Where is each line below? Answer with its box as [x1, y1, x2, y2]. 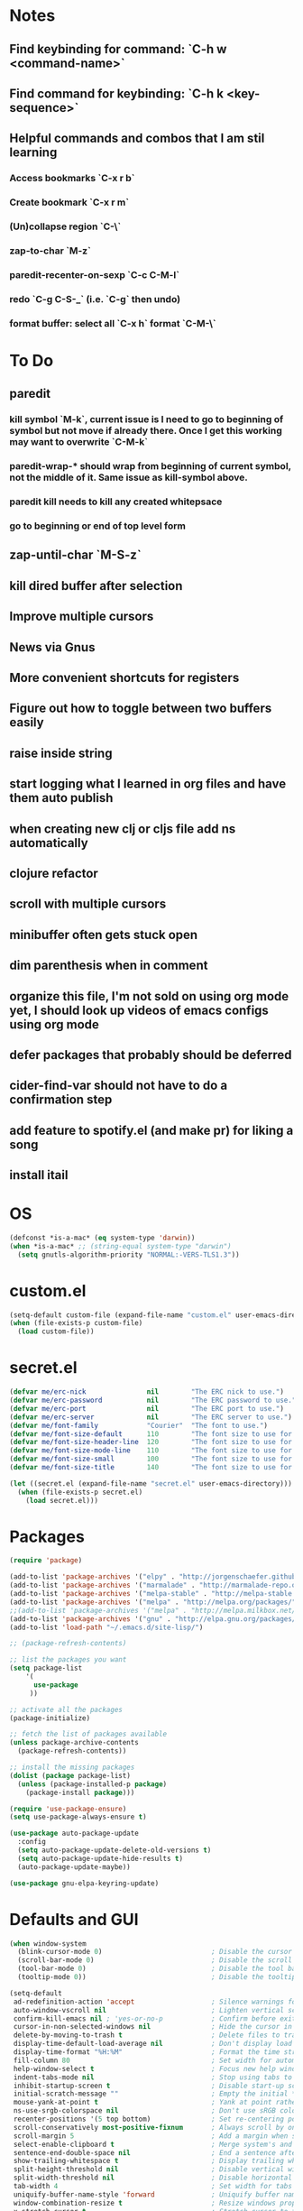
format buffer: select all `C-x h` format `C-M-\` [9, 317, 216, 329]
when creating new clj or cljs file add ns [9, 821, 236, 836]
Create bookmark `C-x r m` [9, 196, 129, 208]
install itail [9, 1167, 69, 1183]
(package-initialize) [9, 1713, 91, 1723]
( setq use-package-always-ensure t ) [9, 1812, 147, 1822]
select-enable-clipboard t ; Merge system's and [13, 2140, 293, 2149]
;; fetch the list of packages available [9, 1729, 168, 1739]
